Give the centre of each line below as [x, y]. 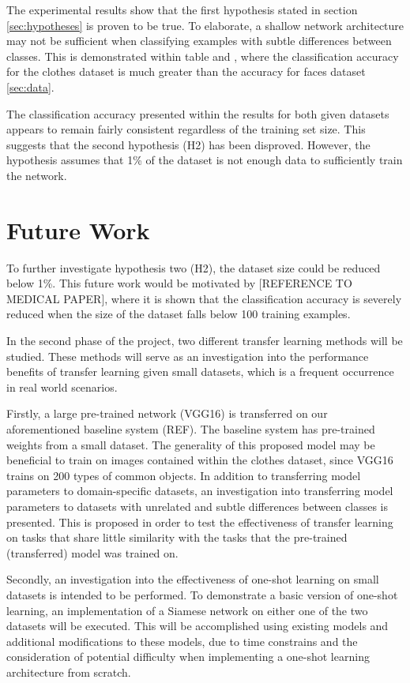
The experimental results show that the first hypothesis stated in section [182, 9]
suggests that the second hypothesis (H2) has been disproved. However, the [188, 144]
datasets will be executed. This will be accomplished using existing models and [197, 626]
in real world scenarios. [62, 387]
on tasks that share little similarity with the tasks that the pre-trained [177, 537]
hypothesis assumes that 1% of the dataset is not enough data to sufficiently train [205, 160]
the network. [37, 175]
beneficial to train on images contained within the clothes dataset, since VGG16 [200, 460]
